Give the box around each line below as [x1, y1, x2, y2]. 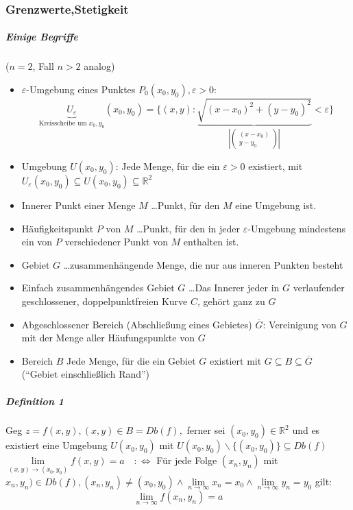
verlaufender [293, 280, 345, 295]
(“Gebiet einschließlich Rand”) [21, 367, 150, 381]
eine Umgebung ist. [235, 197, 317, 212]
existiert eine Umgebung [5, 438, 108, 452]
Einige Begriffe [5, 29, 78, 44]
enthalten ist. [183, 234, 239, 249]
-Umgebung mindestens [247, 221, 346, 235]
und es [292, 423, 320, 437]
